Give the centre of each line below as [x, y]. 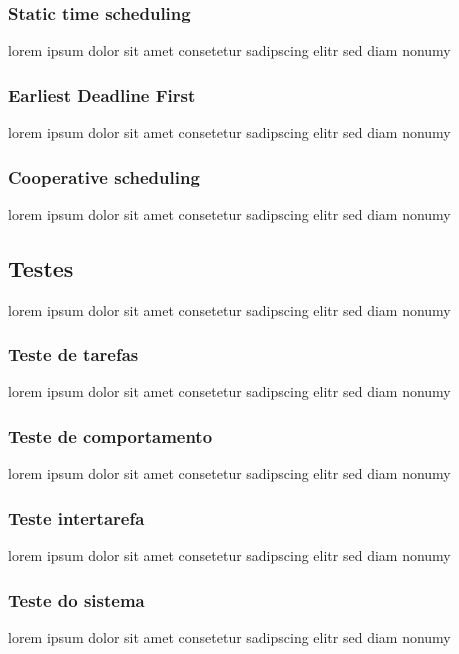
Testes [41, 267]
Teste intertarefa [76, 517]
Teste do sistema [76, 599]
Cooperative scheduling [104, 176]
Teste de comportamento [110, 435]
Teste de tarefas [73, 354]
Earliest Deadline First [102, 94]
